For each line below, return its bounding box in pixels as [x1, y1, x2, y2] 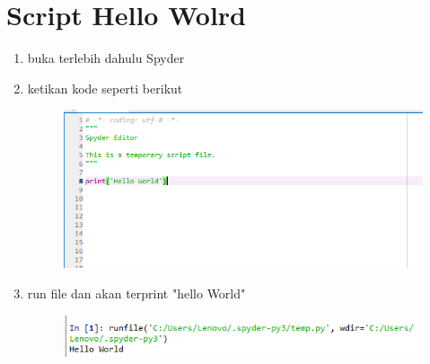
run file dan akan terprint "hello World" [27, 284, 246, 303]
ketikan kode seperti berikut [27, 78, 183, 97]
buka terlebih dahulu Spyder [27, 49, 185, 67]
